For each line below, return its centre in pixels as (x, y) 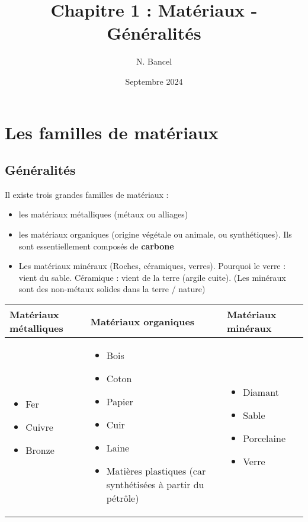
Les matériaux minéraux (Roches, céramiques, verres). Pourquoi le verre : (152, 266)
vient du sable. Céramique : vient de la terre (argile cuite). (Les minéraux (152, 277)
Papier (120, 402)
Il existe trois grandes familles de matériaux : (87, 194)
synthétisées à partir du (155, 485)
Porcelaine (264, 438)
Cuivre (39, 427)
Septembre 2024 (154, 81)
